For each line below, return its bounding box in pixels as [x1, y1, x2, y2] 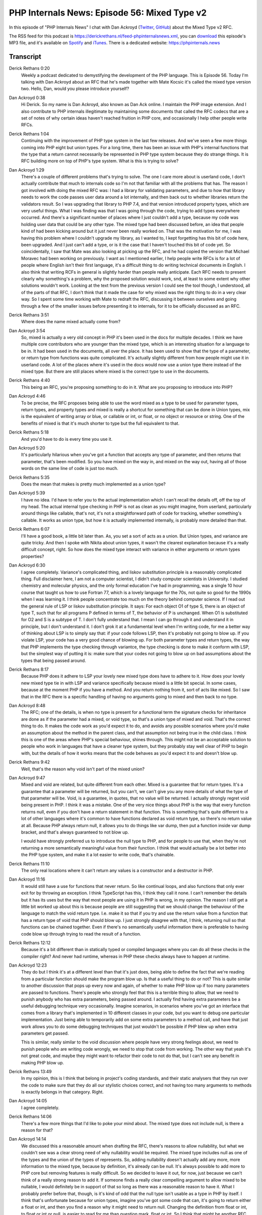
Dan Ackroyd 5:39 [9, 490, 46, 496]
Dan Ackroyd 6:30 [9, 562, 46, 568]
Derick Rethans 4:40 [9, 377, 50, 383]
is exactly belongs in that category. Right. [21, 1089, 104, 1095]
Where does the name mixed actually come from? [21, 319, 121, 325]
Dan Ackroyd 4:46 [9, 393, 46, 399]
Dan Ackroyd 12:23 [9, 962, 47, 968]
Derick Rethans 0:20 [9, 66, 50, 71]
